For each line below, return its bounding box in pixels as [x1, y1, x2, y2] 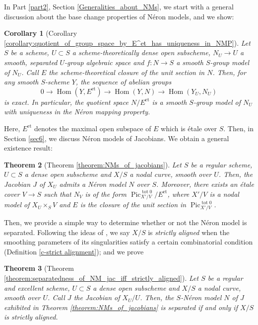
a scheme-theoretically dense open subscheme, [72, 47, 210, 58]
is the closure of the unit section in [80, 199, 187, 210]
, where [167, 188, 190, 199]
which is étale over [161, 123, 217, 133]
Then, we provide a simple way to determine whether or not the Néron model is [4, 217, 247, 227]
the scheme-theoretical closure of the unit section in [49, 67, 205, 77]
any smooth [4, 77, 39, 87]
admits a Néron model [59, 178, 127, 189]
